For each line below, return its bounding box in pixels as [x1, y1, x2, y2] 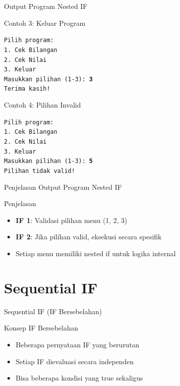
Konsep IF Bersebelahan [4, 323, 78, 333]
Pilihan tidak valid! [4, 167, 75, 174]
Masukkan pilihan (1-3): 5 [4, 158, 93, 165]
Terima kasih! [4, 85, 51, 93]
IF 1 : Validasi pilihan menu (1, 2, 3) [15, 215, 127, 225]
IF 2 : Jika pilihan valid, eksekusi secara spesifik [15, 231, 162, 242]
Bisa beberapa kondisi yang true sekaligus [15, 373, 143, 383]
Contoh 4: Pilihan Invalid [4, 100, 81, 110]
